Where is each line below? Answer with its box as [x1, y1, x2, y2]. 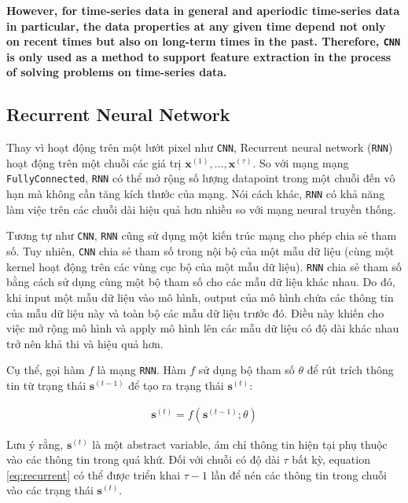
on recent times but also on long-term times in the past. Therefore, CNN [6, 33, 401, 50]
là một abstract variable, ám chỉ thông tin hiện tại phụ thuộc [92, 435, 388, 452]
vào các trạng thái [6, 482, 94, 498]
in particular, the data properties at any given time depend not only [6, 17, 386, 34]
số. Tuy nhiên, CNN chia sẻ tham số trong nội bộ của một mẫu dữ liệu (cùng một [6, 243, 395, 259]
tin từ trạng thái [6, 376, 86, 393]
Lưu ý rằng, [6, 435, 64, 452]
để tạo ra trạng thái [128, 376, 224, 393]
